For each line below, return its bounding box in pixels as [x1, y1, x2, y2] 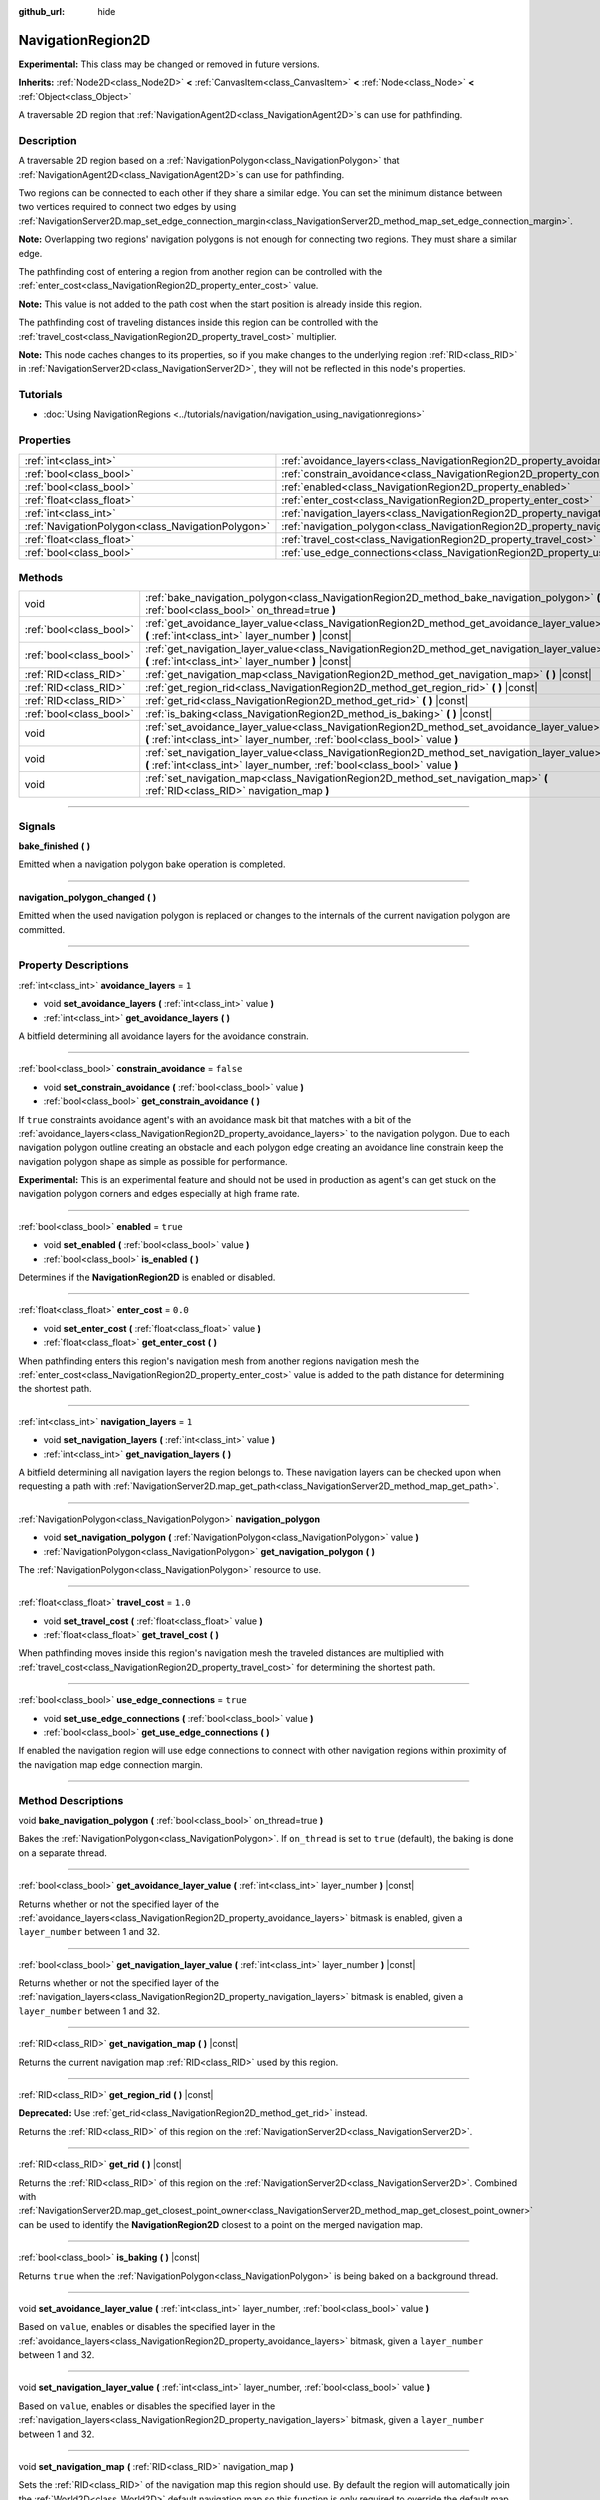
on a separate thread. [18, 1846, 107, 1859]
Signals [18, 819, 56, 833]
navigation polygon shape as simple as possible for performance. [18, 1155, 289, 1167]
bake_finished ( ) [18, 840, 91, 852]
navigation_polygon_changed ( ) [18, 891, 157, 903]
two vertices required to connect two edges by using [18, 201, 237, 213]
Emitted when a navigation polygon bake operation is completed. [18, 858, 286, 870]
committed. [18, 923, 66, 935]
